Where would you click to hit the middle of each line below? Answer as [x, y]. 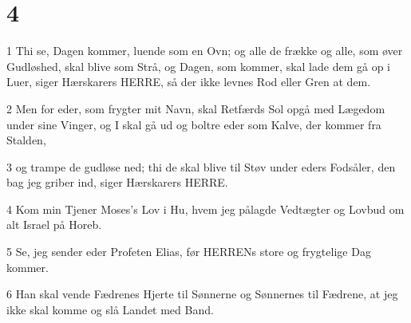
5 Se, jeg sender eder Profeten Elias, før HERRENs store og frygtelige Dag [189, 252]
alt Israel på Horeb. [54, 225]
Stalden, [26, 140]
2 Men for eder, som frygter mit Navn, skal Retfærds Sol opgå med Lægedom [196, 108]
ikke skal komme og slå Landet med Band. [110, 309]
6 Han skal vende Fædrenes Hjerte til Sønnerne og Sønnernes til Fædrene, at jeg [202, 294]
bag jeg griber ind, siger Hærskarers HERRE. [117, 182]
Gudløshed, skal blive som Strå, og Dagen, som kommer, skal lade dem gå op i [198, 66]
